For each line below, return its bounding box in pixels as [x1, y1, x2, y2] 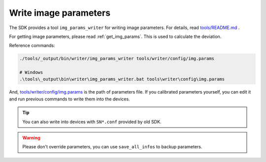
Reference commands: [9, 42, 55, 49]
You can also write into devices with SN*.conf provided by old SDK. [22, 119, 162, 125]
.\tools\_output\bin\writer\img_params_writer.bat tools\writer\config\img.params [19, 76, 225, 82]
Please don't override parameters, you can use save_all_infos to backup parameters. [22, 144, 202, 150]
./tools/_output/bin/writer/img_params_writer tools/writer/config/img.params [19, 56, 214, 62]
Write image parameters [9, 7, 111, 18]
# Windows [19, 69, 43, 75]
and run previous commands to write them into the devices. [9, 96, 130, 102]
